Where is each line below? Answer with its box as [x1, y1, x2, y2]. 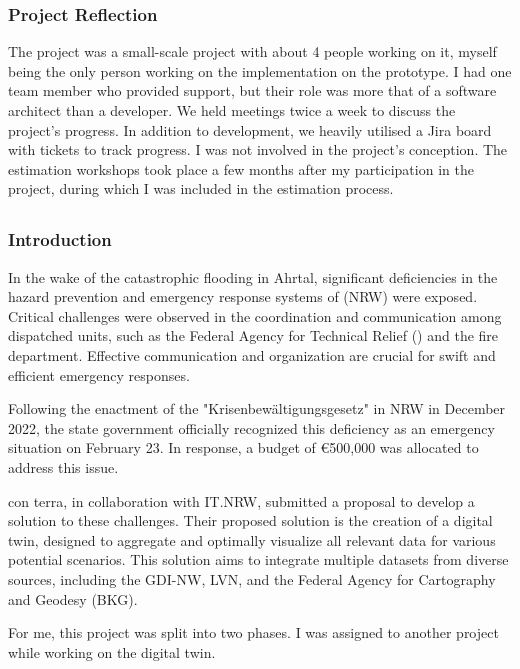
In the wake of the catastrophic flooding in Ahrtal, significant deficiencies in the [8, 266, 498, 287]
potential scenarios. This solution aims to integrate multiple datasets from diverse [8, 549, 509, 570]
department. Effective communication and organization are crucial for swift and [8, 345, 496, 366]
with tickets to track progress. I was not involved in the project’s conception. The [8, 139, 508, 160]
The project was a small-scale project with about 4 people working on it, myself [8, 41, 497, 62]
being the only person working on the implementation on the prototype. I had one [8, 60, 512, 81]
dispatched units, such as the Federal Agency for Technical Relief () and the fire [8, 325, 499, 346]
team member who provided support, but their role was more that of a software [8, 80, 497, 101]
